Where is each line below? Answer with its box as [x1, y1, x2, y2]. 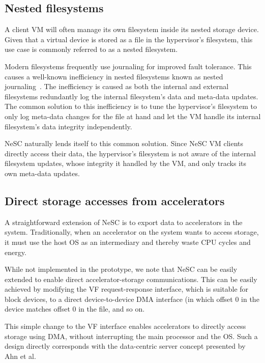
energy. [5, 246, 26, 257]
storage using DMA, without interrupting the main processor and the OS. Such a [5, 330, 258, 341]
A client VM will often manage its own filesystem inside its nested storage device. [5, 24, 259, 35]
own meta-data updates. [5, 167, 80, 178]
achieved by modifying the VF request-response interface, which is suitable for [5, 284, 249, 294]
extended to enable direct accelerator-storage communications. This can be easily [5, 273, 257, 284]
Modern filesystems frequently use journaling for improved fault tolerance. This [5, 61, 252, 71]
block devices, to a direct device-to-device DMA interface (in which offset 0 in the [5, 293, 259, 304]
